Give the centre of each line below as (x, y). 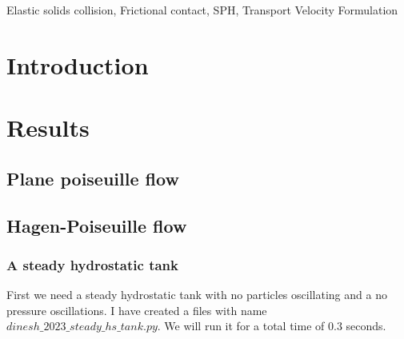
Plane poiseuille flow (93, 178)
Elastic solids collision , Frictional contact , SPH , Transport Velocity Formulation (202, 10)
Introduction (78, 64)
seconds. (366, 326)
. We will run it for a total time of (241, 326)
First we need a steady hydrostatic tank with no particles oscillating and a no (197, 295)
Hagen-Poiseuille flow (97, 225)
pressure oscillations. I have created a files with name (137, 310)
